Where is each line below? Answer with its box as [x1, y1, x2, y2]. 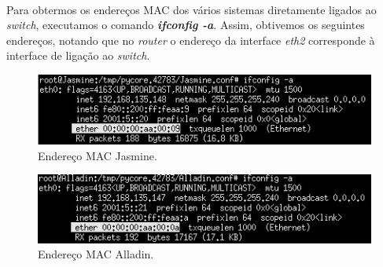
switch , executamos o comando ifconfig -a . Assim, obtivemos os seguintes [6, 16, 365, 33]
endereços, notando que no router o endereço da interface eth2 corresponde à [6, 31, 375, 48]
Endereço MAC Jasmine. [38, 147, 157, 163]
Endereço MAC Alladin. [38, 246, 154, 262]
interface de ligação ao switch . [6, 47, 150, 64]
